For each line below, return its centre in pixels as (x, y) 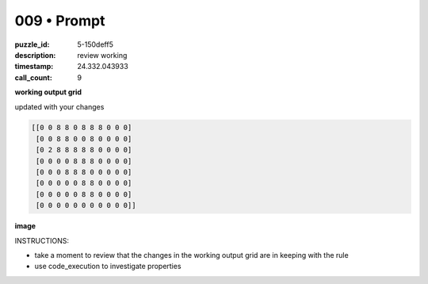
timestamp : (34, 67)
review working (102, 55)
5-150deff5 (96, 44)
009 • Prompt (60, 21)
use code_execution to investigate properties (108, 267)
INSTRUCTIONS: (42, 240)
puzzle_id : (32, 44)
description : (35, 55)
